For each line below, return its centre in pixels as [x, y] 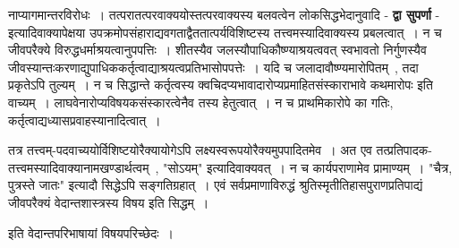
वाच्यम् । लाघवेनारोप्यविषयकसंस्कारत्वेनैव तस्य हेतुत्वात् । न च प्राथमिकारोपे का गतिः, [201, 102]
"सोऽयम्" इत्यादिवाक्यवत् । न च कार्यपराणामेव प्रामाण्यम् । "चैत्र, [308, 167]
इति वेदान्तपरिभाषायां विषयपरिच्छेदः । [91, 232]
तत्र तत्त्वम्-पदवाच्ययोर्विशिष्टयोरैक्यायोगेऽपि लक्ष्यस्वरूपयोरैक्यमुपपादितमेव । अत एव [190, 150]
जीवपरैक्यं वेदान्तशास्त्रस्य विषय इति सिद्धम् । [109, 202]
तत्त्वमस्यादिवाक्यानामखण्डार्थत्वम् [79, 167]
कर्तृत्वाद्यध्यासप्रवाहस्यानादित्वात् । [85, 120]
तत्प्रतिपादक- [404, 150]
